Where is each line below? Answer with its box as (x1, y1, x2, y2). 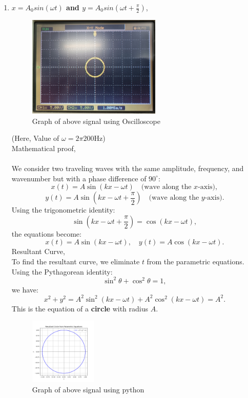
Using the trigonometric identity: (11, 204, 115, 215)
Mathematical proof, (11, 142, 76, 153)
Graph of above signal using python (32, 384, 144, 395)
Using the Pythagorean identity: (11, 266, 113, 277)
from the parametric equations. (147, 256, 244, 267)
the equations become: (11, 228, 81, 239)
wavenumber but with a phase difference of (11, 173, 147, 183)
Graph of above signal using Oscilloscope (32, 115, 160, 126)
